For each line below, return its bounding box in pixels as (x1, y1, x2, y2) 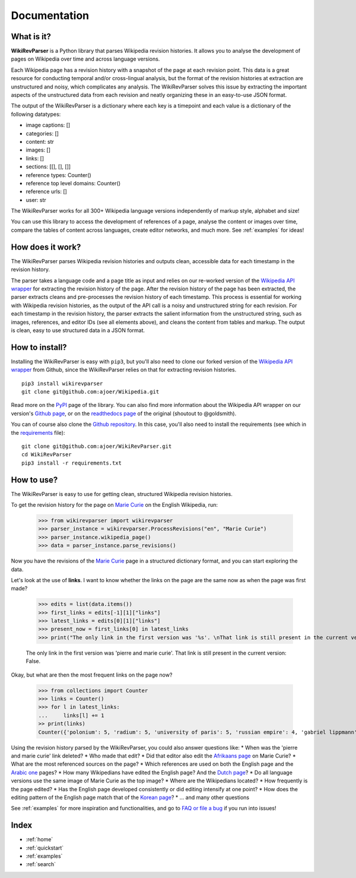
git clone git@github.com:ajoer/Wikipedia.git (21, 388, 160, 395)
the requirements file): (11, 429, 65, 436)
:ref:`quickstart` (26, 844, 64, 851)
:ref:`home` (26, 836, 53, 843)
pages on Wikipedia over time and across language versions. (11, 55, 160, 62)
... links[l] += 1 (38, 712, 104, 719)
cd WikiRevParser (21, 451, 72, 458)
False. (26, 658, 41, 665)
